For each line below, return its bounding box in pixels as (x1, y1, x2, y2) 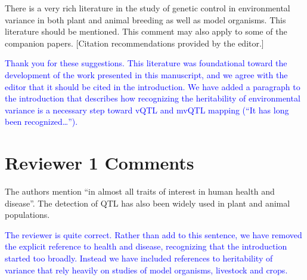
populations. (5, 208, 50, 221)
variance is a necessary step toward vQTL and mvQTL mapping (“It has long (5, 103, 289, 116)
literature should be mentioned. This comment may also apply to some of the (5, 25, 287, 38)
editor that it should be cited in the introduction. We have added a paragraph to (5, 80, 300, 93)
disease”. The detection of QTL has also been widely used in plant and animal (5, 196, 290, 209)
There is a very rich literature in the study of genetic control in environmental (5, 2, 290, 14)
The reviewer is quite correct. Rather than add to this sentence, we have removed (5, 228, 302, 241)
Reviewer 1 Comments (5, 150, 194, 175)
